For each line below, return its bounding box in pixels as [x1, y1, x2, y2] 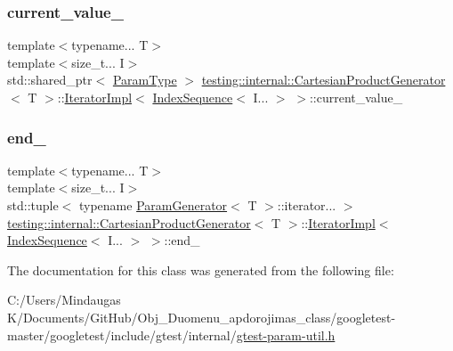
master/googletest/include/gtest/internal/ [7, 325, 237, 344]
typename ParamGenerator [78, 196, 228, 214]
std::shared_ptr [7, 70, 93, 89]
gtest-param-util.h [236, 325, 336, 344]
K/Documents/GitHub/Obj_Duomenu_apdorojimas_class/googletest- [7, 307, 396, 326]
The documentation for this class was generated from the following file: [7, 260, 394, 279]
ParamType [112, 70, 177, 89]
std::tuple [7, 196, 59, 214]
